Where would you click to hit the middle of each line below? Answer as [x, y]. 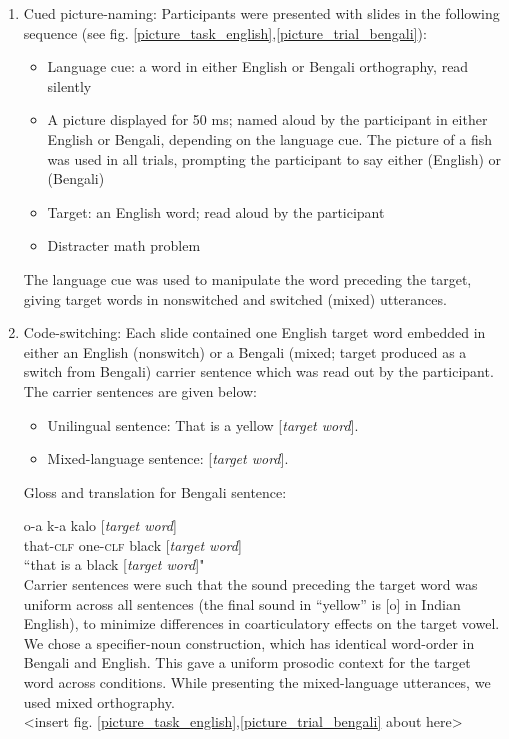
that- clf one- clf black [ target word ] [132, 544]
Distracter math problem [124, 245]
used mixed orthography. [99, 701]
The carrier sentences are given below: [140, 390]
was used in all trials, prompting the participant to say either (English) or [274, 158]
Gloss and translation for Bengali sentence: [155, 491]
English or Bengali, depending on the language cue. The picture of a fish [269, 138]
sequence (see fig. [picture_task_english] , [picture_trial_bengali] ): [225, 32]
